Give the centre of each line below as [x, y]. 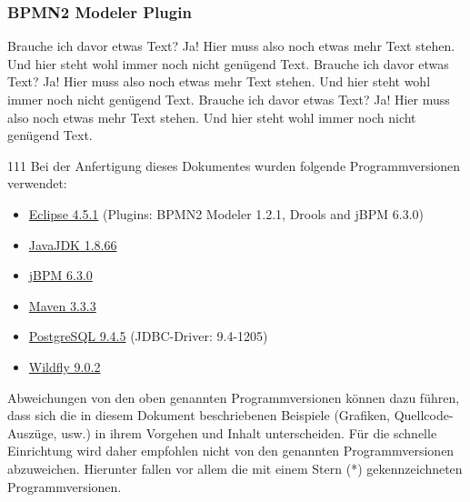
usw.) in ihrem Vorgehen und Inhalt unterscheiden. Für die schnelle [249, 432]
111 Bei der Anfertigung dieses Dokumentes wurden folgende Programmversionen [234, 165]
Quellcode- [424, 415]
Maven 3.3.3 [62, 305]
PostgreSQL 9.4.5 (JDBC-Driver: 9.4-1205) [148, 336]
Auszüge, [32, 432]
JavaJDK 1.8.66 [73, 244]
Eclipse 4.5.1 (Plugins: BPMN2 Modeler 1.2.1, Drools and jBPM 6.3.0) [226, 213]
